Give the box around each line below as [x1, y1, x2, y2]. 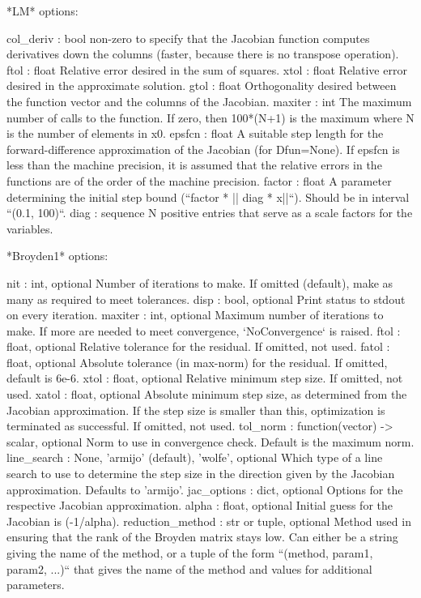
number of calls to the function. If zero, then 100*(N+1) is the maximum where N [6, 109, 415, 126]
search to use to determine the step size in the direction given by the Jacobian [6, 465, 395, 482]
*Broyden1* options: [6, 247, 108, 264]
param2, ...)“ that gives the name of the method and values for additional [6, 560, 372, 577]
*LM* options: [6, 2, 79, 19]
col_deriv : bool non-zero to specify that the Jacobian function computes [6, 29, 370, 46]
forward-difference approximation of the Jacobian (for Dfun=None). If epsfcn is [6, 140, 400, 157]
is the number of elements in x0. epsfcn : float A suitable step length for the [6, 125, 384, 142]
